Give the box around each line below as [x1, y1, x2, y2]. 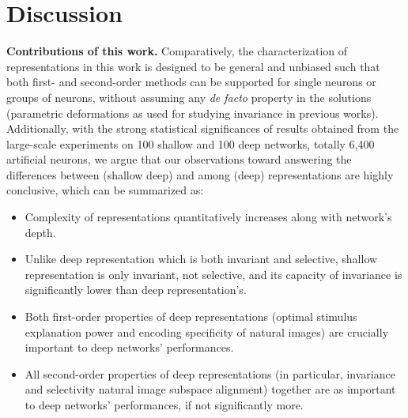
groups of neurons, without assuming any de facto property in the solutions [6, 88, 372, 105]
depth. [25, 224, 56, 240]
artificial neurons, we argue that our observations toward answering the [6, 151, 352, 168]
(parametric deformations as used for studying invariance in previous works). [6, 104, 379, 121]
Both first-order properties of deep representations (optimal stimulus [25, 308, 357, 325]
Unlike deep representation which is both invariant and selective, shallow [25, 250, 378, 267]
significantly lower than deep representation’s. [25, 281, 247, 298]
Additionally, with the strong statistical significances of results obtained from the [6, 120, 399, 137]
